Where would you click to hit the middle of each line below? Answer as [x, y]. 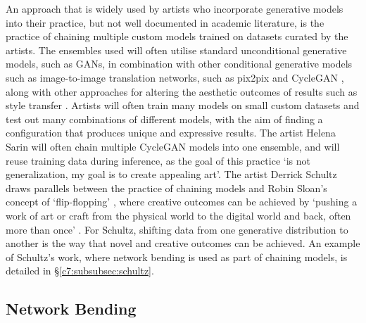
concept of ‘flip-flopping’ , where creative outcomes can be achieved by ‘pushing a [182, 202]
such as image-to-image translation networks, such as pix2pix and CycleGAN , [175, 77]
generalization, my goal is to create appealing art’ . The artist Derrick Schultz [171, 174]
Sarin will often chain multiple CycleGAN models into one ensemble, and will [173, 146]
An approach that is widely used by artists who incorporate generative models [175, 8]
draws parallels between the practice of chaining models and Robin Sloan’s [166, 188]
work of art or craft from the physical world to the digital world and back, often [178, 215]
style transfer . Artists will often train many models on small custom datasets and [183, 105]
